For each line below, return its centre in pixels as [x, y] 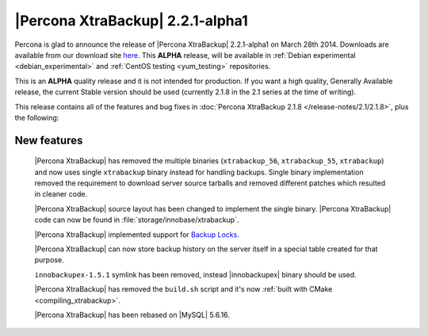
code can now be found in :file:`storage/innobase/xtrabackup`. [137, 220]
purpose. [49, 260]
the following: [37, 117]
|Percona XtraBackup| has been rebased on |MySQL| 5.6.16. [132, 315]
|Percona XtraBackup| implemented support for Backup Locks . [137, 235]
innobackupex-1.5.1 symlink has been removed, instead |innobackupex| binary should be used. [195, 274]
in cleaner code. [61, 194]
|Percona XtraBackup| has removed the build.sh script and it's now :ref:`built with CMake [183, 289]
